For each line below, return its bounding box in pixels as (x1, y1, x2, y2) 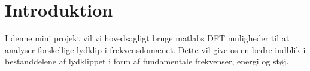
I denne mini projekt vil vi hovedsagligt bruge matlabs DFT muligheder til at (5, 32, 290, 44)
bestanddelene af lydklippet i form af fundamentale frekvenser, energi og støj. (5, 55, 289, 67)
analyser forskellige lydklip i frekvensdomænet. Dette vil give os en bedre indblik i (5, 43, 306, 56)
